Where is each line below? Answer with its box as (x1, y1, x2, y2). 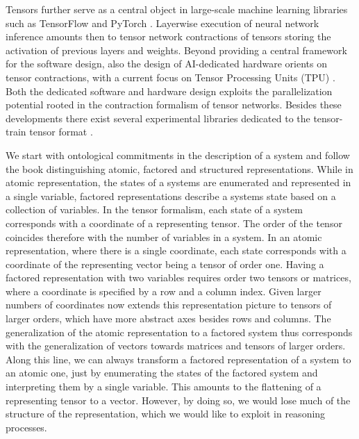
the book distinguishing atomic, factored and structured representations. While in (6, 161, 353, 176)
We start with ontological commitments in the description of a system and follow (6, 147, 350, 162)
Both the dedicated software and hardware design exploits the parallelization (6, 83, 333, 98)
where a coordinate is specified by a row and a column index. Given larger (6, 283, 322, 298)
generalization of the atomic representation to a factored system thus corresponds (6, 324, 353, 339)
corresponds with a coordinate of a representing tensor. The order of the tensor (6, 215, 342, 230)
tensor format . (29, 124, 93, 139)
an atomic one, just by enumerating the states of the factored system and (6, 365, 318, 380)
